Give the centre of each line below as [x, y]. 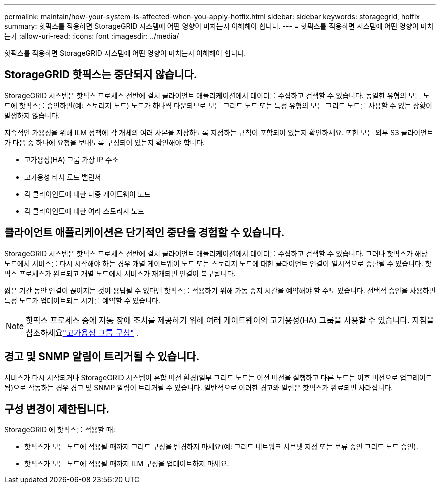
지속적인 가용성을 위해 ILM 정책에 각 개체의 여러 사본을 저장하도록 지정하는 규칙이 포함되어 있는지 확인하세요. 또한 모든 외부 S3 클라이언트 [219, 132]
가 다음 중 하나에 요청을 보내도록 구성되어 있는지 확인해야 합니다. [105, 142]
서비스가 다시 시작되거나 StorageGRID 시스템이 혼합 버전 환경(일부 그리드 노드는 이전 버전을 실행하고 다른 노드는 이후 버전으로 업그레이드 [218, 377]
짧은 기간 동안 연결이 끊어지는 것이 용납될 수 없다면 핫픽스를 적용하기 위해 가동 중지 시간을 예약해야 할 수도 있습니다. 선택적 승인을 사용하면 [220, 290]
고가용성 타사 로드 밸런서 [63, 177]
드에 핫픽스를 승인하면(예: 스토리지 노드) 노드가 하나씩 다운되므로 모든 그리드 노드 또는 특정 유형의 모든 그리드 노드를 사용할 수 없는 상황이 [218, 105]
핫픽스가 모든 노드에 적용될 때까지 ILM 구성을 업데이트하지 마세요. [127, 464]
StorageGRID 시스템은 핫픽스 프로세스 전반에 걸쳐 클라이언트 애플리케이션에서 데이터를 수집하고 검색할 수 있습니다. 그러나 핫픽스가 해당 [216, 253]
